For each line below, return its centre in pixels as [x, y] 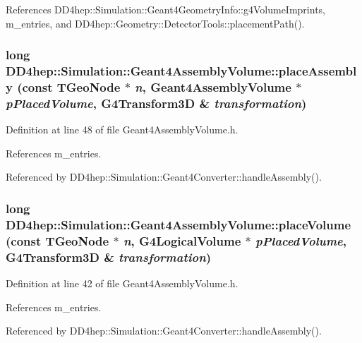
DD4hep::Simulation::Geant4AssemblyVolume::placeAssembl [181, 71]
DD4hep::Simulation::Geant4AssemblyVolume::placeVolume [179, 224]
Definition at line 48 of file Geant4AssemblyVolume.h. [122, 130]
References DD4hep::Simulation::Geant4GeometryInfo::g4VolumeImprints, [165, 9]
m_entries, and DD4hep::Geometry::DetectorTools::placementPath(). [155, 23]
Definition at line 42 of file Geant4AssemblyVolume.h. [122, 283]
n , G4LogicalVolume [182, 240]
